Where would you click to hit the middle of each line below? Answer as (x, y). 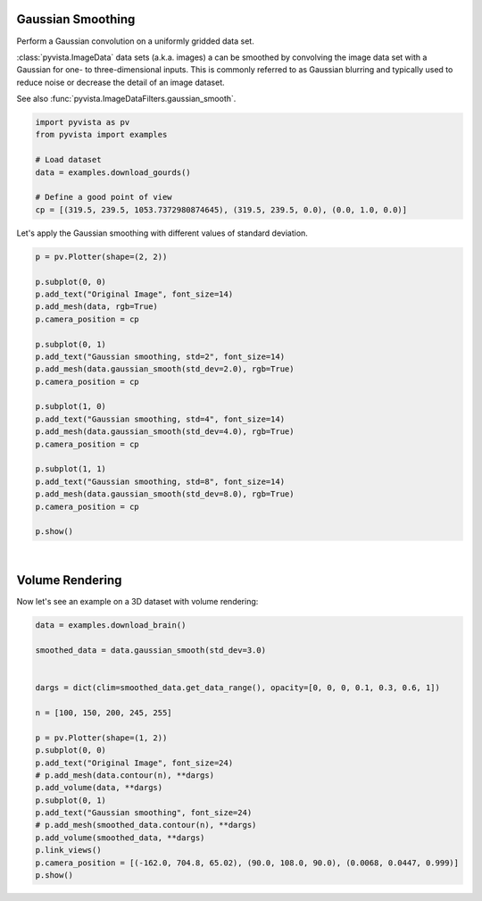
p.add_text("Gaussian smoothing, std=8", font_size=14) (160, 481)
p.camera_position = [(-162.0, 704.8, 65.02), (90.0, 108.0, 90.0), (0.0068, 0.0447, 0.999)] (247, 863)
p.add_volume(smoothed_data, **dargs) (120, 838)
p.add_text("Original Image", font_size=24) (134, 763)
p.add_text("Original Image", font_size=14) (134, 294)
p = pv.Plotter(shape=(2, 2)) (101, 256)
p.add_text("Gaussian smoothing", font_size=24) (144, 813)
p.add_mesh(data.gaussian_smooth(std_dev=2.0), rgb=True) (165, 369)
